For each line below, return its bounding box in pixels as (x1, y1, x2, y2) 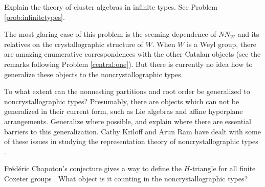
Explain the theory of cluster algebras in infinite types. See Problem (4, 2, 217, 12)
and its (237, 29, 259, 39)
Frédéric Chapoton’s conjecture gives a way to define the (4, 163, 182, 174)
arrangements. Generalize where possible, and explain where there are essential (4, 115, 251, 126)
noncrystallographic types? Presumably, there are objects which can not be (4, 96, 239, 106)
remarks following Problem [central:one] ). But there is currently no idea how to (4, 58, 253, 69)
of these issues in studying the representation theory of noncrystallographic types (4, 136, 258, 147)
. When (152, 38, 175, 49)
